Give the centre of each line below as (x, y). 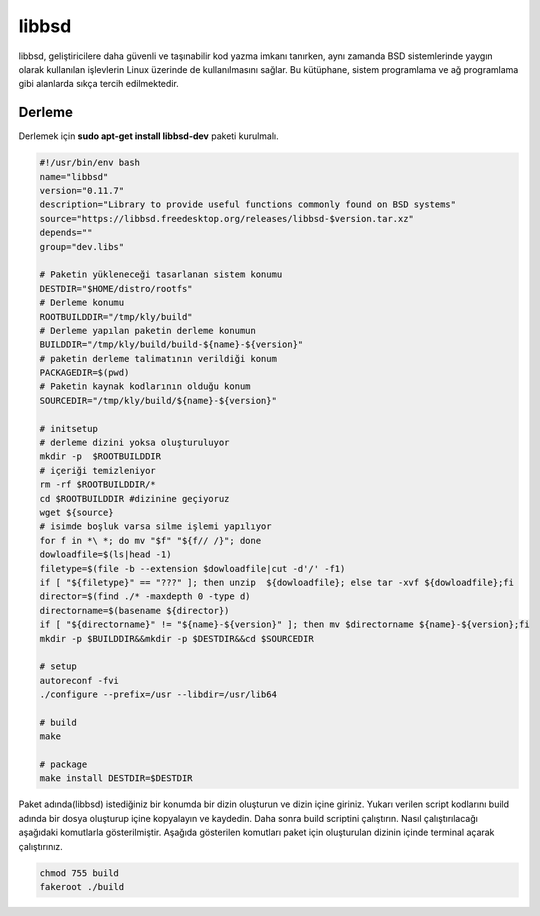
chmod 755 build (79, 873)
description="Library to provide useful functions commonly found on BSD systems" (248, 204)
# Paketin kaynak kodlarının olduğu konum (145, 386)
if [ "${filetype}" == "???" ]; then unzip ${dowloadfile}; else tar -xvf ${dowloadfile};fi (277, 582)
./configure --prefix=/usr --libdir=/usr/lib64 (158, 694)
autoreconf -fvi (79, 680)
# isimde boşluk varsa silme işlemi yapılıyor (155, 526)
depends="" (66, 233)
